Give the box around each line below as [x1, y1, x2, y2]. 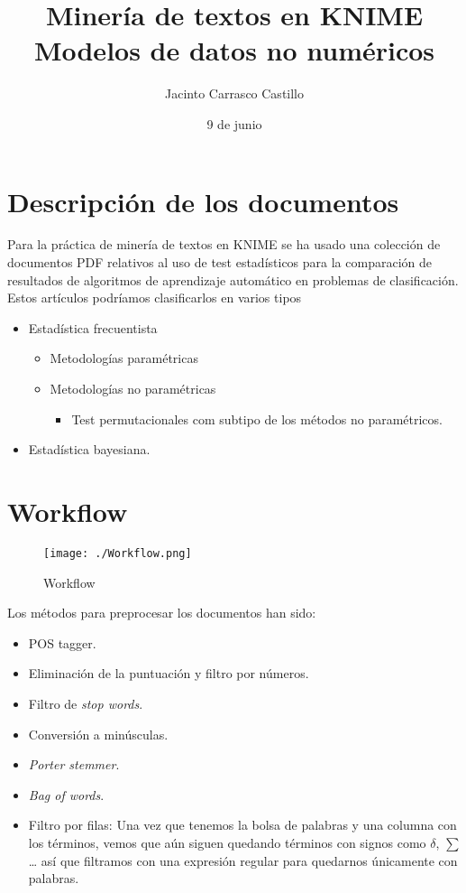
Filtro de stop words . [28, 693, 143, 712]
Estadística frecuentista [28, 318, 158, 337]
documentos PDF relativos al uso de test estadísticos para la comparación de [7, 253, 432, 272]
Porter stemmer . [28, 755, 120, 774]
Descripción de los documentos [7, 182, 399, 219]
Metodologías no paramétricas [50, 379, 216, 397]
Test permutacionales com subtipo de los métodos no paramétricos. [71, 409, 443, 428]
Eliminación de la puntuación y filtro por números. [28, 664, 309, 683]
